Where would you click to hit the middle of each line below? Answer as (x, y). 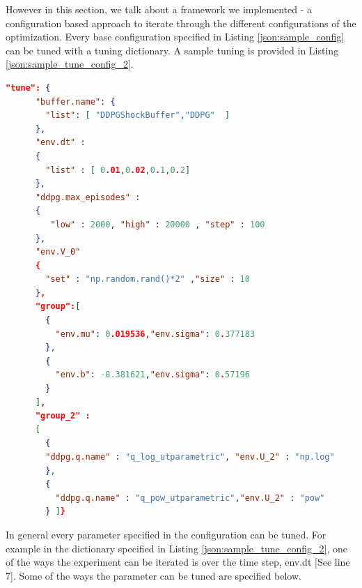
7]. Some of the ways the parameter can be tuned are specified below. (154, 575)
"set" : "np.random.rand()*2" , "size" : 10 (148, 279)
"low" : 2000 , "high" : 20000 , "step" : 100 (158, 224)
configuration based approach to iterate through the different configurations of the (181, 23)
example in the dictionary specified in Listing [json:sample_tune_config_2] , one (176, 548)
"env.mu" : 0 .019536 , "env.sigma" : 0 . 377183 (155, 334)
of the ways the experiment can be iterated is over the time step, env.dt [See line (178, 562)
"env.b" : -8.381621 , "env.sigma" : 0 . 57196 (152, 375)
